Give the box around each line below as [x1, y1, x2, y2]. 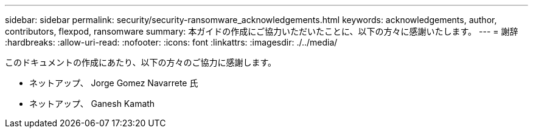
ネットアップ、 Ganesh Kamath [29, 98, 155, 109]
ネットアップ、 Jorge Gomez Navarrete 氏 [29, 78, 198, 88]
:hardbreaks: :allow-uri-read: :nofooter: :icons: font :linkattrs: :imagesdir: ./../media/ [5, 37, 338, 47]
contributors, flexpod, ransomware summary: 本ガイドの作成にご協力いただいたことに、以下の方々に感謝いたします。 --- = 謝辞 [5, 26, 518, 36]
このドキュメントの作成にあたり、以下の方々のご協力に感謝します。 [5, 57, 277, 67]
